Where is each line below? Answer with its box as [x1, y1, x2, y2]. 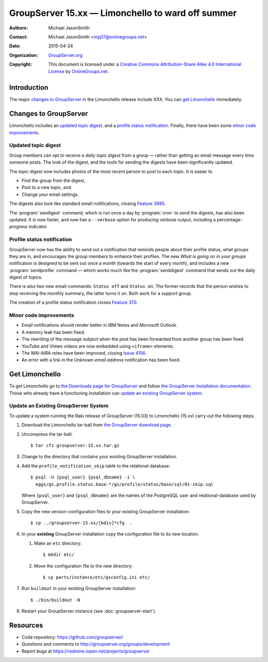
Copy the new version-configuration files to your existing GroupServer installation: [21, 508, 190, 514]
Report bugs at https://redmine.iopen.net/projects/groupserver [21, 648, 150, 654]
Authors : [9, 25, 28, 31]
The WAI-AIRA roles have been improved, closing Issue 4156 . [21, 350, 146, 356]
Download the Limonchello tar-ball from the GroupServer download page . [21, 422, 172, 428]
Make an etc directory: [34, 540, 82, 546]
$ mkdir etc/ [43, 552, 74, 558]
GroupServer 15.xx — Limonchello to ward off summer [9, 7, 237, 18]
